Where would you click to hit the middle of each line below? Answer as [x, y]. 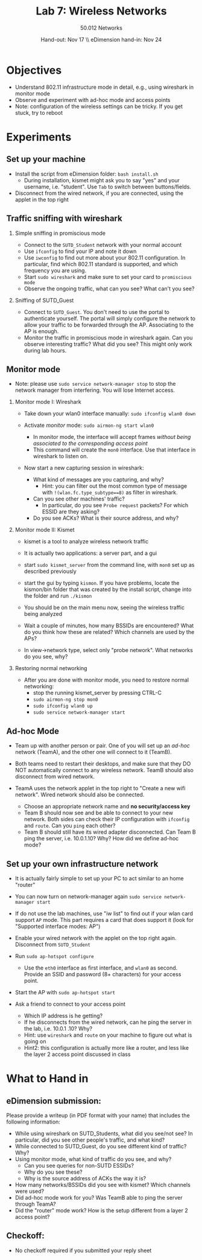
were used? [29, 1191]
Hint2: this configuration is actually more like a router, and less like [106, 1047]
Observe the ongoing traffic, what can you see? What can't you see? [109, 289]
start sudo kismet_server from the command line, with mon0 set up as [109, 565]
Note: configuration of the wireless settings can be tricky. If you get [99, 106]
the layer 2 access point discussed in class [77, 1054]
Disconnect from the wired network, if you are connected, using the [99, 193]
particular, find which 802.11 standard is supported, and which [101, 264]
